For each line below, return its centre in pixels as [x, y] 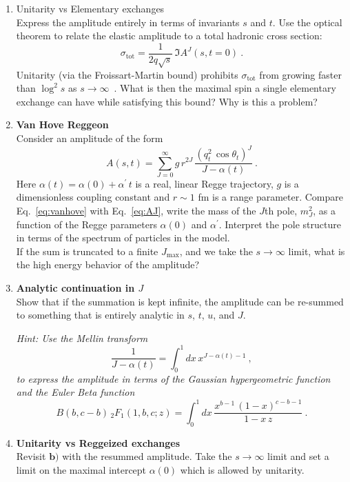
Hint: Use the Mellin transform [82, 338]
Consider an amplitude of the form [90, 138]
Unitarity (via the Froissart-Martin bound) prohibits [127, 74]
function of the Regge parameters [86, 224]
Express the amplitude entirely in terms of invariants [128, 22]
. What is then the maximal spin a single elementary [225, 88]
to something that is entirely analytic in [100, 315]
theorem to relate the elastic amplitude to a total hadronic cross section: [169, 36]
